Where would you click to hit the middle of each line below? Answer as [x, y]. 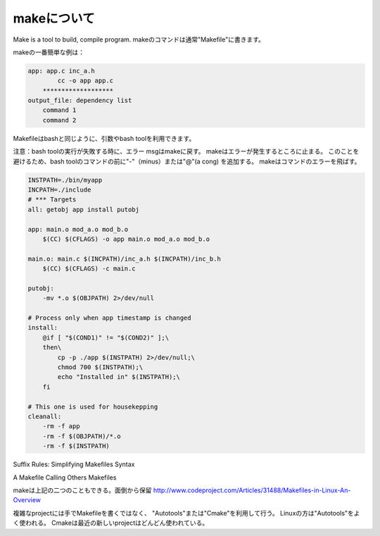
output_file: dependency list [80, 101]
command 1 [59, 110]
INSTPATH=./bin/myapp [65, 180]
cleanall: [45, 417]
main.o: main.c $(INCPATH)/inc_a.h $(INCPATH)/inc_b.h [124, 258]
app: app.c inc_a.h [61, 71]
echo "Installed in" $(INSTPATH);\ [119, 377]
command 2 [59, 120]
